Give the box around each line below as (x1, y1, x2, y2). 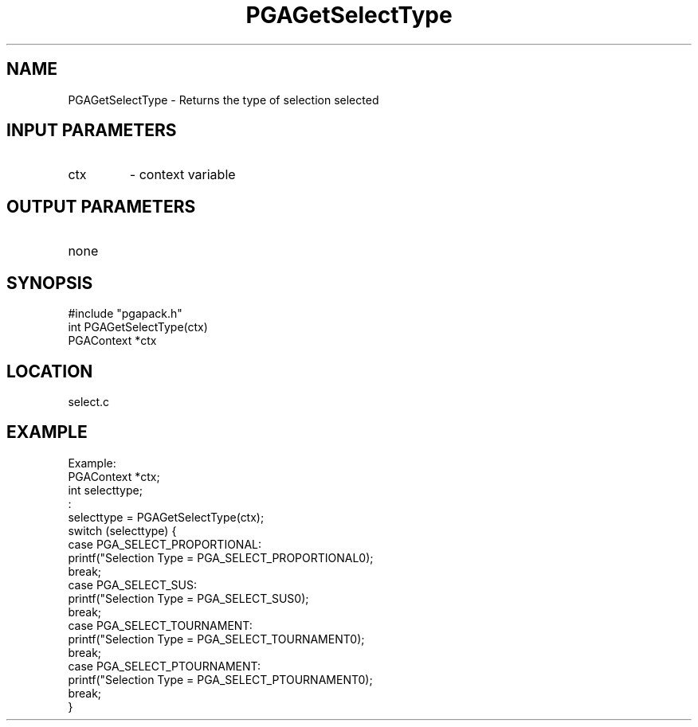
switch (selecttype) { (68, 523, 177, 537)
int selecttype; (68, 483, 143, 497)
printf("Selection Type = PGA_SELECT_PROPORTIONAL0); (68, 550, 374, 565)
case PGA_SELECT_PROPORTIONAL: (68, 537, 262, 551)
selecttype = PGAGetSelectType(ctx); (68, 510, 265, 524)
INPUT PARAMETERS (6, 120, 177, 141)
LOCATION (6, 361, 93, 381)
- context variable (129, 166, 236, 183)
